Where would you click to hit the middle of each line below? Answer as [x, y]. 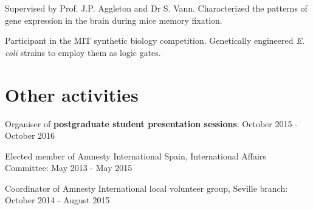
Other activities [72, 94]
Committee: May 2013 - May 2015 [69, 168]
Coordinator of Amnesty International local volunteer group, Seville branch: [146, 188]
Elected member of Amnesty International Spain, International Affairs [136, 156]
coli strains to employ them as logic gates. [83, 52]
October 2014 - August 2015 [57, 200]
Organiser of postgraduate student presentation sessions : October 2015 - [151, 123]
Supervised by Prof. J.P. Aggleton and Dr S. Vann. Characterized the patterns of [156, 8]
